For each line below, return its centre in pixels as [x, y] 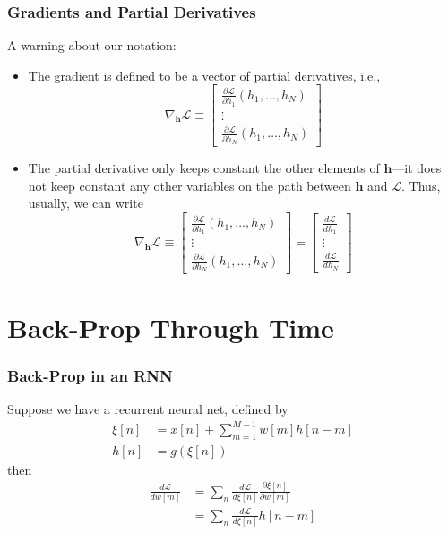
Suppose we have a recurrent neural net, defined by [148, 408]
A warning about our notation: [92, 45]
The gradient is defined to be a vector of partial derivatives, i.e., [204, 75]
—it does [417, 167]
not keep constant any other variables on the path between [190, 185]
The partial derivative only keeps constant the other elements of [204, 167]
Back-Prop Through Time [171, 327]
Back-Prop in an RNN [90, 375]
